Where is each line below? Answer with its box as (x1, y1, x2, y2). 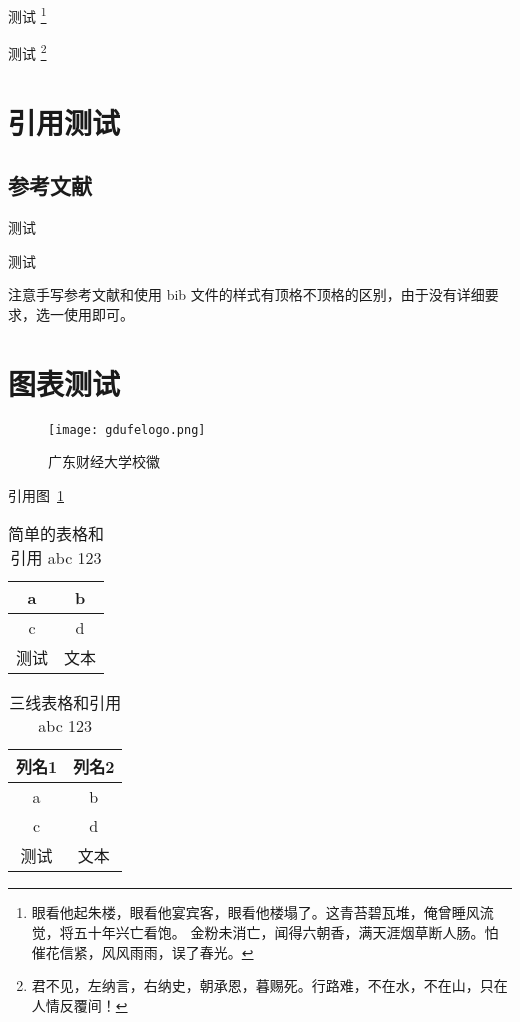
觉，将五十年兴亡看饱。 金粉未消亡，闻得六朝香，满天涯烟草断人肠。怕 (31, 922, 499, 943)
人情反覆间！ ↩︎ (31, 994, 128, 1015)
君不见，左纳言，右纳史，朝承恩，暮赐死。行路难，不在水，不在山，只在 (31, 975, 508, 996)
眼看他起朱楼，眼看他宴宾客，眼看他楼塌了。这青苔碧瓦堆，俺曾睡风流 (31, 902, 494, 923)
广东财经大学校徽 (48, 451, 160, 472)
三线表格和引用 (9, 691, 122, 715)
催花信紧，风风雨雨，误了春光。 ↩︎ (31, 941, 254, 962)
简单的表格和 (8, 522, 105, 546)
